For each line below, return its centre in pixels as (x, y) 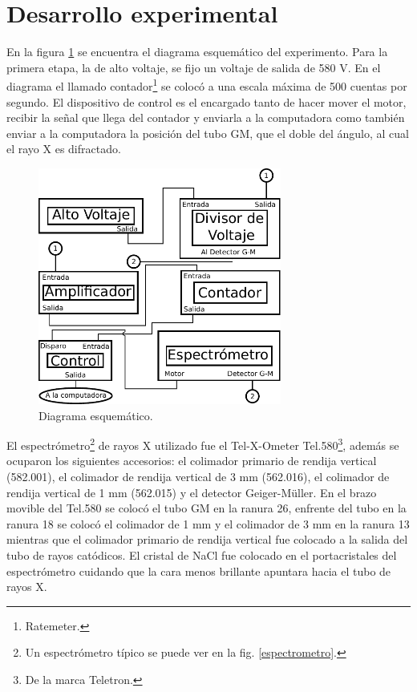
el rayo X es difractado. (64, 149)
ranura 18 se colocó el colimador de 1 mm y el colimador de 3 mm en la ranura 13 (208, 523)
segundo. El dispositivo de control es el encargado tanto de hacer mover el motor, (206, 101)
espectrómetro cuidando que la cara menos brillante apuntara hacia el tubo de (199, 571)
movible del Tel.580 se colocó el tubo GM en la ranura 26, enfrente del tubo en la (206, 508)
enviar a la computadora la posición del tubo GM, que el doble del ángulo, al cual (208, 133)
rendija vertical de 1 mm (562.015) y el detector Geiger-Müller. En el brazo (192, 492)
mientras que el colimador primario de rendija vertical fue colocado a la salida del (207, 539)
